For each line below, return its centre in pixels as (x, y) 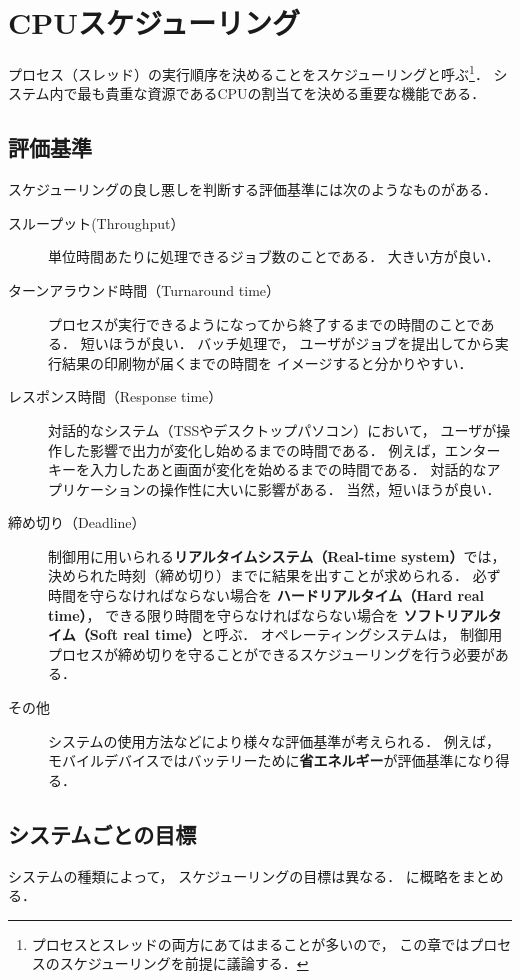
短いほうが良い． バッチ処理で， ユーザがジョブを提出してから (287, 343)
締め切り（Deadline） (77, 522)
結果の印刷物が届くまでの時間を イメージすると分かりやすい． (267, 362)
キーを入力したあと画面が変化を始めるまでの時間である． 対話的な (267, 469)
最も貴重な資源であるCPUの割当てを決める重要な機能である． (281, 93)
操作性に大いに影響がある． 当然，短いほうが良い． (330, 488)
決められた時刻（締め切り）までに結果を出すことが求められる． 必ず (274, 575)
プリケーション (97, 488)
